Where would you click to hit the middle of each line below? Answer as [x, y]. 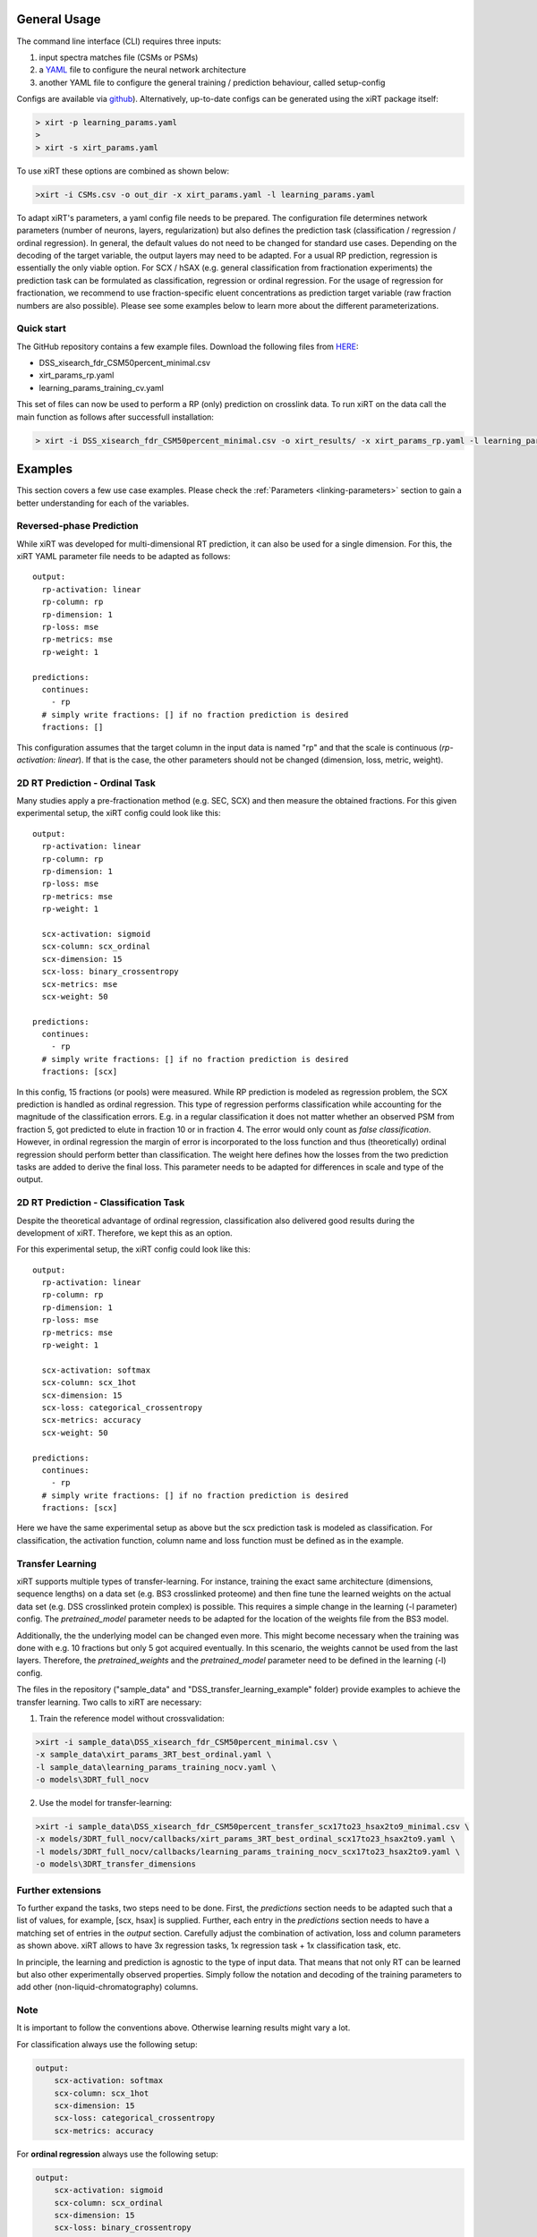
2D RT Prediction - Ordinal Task [86, 783]
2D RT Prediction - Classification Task [101, 1203]
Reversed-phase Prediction [77, 526]
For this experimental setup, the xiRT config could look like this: [133, 1249]
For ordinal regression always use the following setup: [117, 2154]
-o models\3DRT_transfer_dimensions [116, 1864]
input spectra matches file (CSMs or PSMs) [119, 57]
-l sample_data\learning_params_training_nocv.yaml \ [156, 1767]
